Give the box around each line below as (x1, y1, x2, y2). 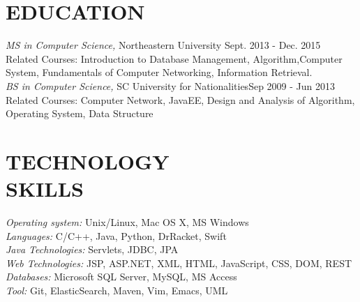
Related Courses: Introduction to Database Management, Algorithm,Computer (6, 51, 343, 66)
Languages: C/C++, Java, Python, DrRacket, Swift (6, 228, 227, 243)
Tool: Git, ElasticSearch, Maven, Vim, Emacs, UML (6, 282, 228, 297)
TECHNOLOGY (6, 146, 170, 175)
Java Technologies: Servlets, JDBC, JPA (6, 242, 179, 257)
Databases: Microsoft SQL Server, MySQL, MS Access (6, 269, 237, 284)
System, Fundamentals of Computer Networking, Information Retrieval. (6, 65, 313, 80)
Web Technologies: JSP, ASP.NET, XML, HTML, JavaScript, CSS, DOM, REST (6, 255, 352, 270)
